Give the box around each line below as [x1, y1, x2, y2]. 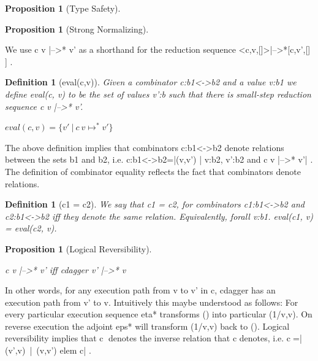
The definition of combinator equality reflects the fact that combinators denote [5, 165, 301, 177]
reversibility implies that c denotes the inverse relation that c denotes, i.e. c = [5, 332, 300, 344]
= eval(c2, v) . [5, 222, 57, 235]
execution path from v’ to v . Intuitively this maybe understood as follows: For [5, 295, 298, 308]
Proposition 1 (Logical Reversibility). [5, 242, 152, 255]
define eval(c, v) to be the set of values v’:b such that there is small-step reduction [5, 87, 311, 100]
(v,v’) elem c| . [36, 344, 91, 357]
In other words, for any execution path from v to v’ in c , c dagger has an [5, 284, 276, 297]
